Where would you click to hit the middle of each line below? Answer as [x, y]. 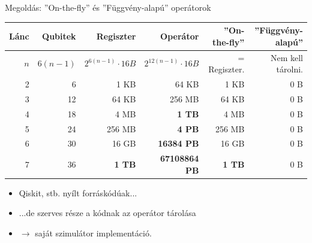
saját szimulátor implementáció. [93, 233]
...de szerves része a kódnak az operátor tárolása [107, 213]
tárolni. [289, 69]
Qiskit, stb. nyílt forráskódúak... [78, 192]
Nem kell [286, 57]
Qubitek [59, 36]
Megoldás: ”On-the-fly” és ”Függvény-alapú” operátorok [108, 7]
